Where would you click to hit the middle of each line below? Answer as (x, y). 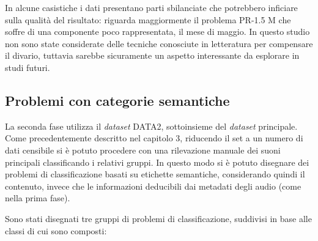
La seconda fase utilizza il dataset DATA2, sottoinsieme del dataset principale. (151, 126)
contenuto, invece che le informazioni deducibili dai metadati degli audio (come (153, 186)
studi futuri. (28, 67)
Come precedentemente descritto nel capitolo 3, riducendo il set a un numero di (154, 138)
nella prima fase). (38, 198)
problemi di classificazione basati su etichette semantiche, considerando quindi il (155, 174)
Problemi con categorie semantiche (117, 100)
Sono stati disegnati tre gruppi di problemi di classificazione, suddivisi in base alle (158, 218)
